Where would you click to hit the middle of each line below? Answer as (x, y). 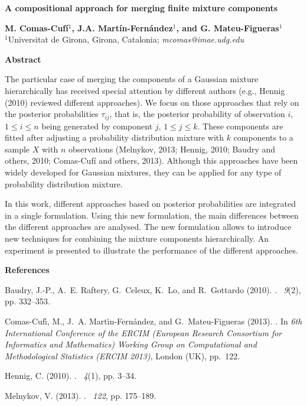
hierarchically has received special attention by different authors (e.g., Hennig (145, 90)
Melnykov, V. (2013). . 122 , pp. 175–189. (81, 395)
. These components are (240, 126)
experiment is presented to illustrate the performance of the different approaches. (151, 250)
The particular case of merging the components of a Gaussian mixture (132, 79)
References (27, 270)
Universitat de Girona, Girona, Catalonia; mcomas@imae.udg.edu (126, 39)
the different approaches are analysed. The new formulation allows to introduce (148, 227)
